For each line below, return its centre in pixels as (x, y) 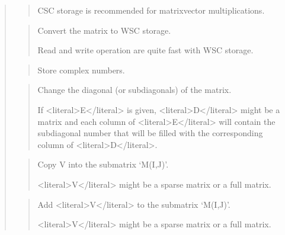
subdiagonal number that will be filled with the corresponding (150, 133)
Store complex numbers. (81, 70)
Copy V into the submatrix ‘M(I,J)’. (103, 164)
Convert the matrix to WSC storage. (104, 30)
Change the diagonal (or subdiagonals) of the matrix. (135, 90)
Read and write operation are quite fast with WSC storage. (145, 50)
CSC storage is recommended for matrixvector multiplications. (151, 10)
